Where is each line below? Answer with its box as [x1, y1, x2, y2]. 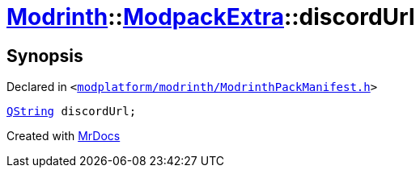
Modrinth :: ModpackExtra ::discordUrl [6, 3, 415, 31]
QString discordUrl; [6, 105, 137, 118]
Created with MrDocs [6, 129, 121, 143]
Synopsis [6, 45, 83, 66]
